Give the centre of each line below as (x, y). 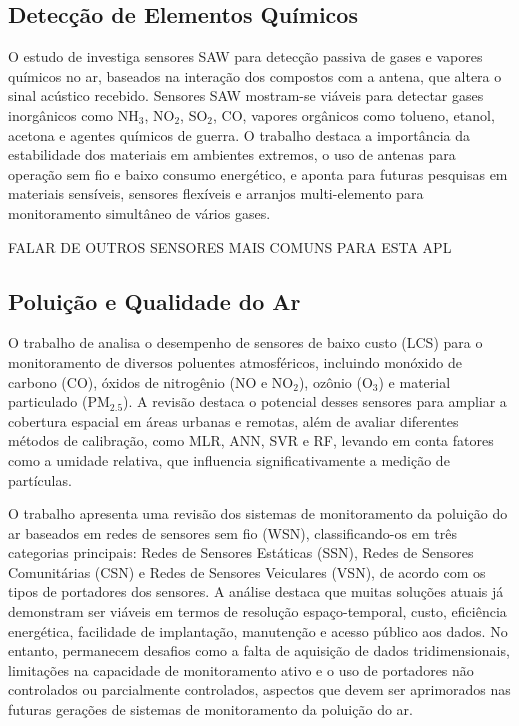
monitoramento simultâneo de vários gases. (139, 212)
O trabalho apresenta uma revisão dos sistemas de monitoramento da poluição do (258, 513)
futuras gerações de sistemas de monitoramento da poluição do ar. (210, 709)
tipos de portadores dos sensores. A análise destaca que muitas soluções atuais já (256, 591)
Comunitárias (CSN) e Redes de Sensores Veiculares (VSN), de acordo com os (247, 571)
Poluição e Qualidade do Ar (154, 300)
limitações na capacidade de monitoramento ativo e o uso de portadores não (241, 669)
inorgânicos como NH (73, 114)
